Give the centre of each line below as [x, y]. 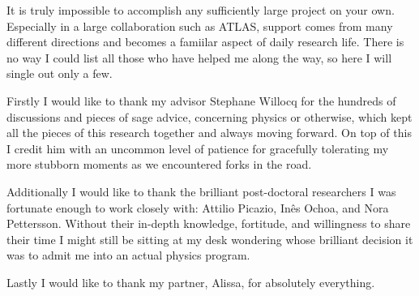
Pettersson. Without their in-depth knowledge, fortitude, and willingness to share [209, 223]
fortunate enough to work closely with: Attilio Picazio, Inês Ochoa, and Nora [198, 207]
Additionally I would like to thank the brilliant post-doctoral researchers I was [201, 191]
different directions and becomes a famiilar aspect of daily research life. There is [205, 42]
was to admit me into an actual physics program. [128, 255]
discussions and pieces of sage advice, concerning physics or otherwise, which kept [209, 116]
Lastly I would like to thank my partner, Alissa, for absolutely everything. [191, 282]
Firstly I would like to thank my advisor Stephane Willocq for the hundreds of [201, 100]
